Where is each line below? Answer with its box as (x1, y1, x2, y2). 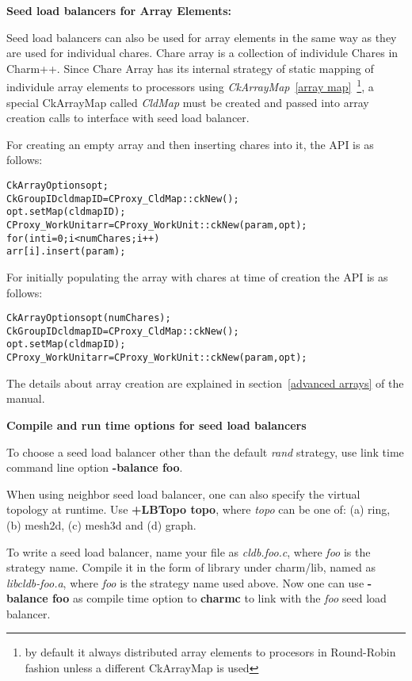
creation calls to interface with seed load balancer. (6, 109, 250, 126)
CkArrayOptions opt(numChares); (6, 312, 171, 324)
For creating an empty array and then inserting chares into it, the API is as (6, 136, 374, 152)
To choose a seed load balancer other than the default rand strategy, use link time (6, 443, 404, 460)
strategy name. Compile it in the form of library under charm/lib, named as (6, 559, 376, 576)
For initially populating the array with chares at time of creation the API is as (6, 268, 388, 285)
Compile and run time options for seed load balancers (6, 416, 307, 433)
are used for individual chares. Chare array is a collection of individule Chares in (6, 44, 399, 61)
